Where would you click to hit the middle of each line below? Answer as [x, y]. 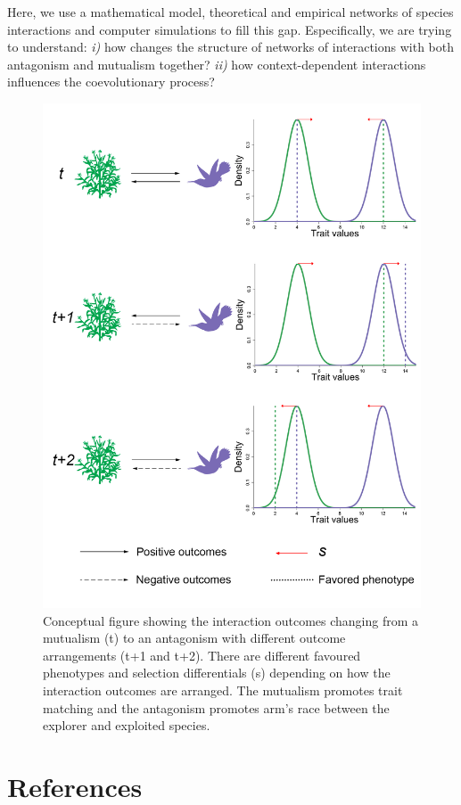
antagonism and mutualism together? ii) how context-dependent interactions [217, 64]
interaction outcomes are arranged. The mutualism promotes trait [223, 690]
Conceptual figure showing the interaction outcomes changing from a [231, 620]
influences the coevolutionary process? [111, 82]
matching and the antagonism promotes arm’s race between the [216, 707]
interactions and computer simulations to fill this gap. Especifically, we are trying [230, 29]
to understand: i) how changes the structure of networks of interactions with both [231, 47]
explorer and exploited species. [127, 725]
